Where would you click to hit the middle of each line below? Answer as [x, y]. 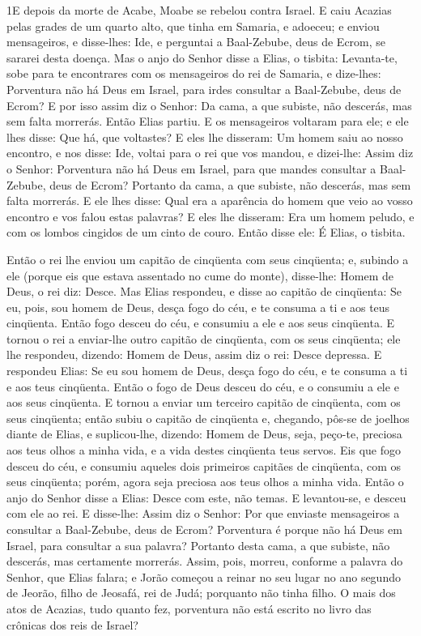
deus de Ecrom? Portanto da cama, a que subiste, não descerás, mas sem [230, 184]
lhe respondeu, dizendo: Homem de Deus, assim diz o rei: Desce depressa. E [194, 354]
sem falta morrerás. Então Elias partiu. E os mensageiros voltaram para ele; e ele [208, 121]
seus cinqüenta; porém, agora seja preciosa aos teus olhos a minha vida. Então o [205, 482]
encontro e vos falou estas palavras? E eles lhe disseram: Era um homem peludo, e [210, 216]
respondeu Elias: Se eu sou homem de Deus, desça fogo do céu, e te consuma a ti [207, 371]
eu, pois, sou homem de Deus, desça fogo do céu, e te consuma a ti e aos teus [198, 307]
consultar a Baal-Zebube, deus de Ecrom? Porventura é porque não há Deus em [204, 529]
